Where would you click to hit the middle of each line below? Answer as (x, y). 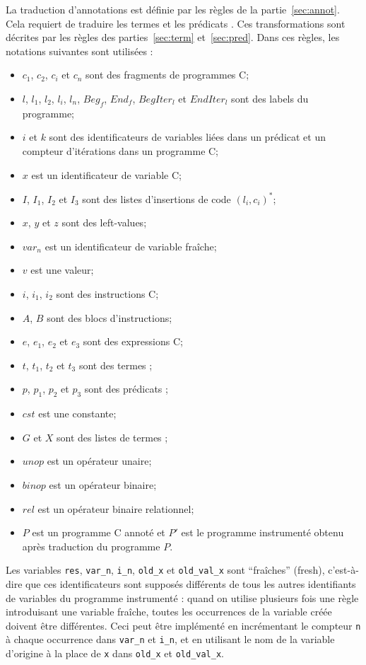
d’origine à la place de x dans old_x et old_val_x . (115, 653)
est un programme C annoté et (99, 532)
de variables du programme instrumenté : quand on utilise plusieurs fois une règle (182, 597)
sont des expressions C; (133, 341)
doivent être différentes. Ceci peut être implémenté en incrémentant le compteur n (183, 625)
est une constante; (77, 414)
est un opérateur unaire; (99, 461)
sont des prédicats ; (126, 389)
